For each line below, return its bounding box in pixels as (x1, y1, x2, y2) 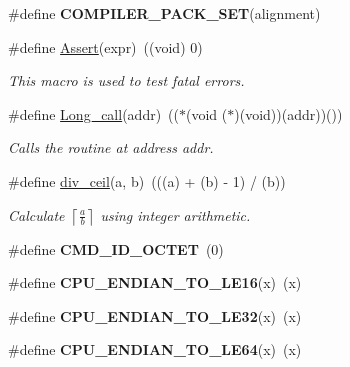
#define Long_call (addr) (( (8, 103, 179, 124)
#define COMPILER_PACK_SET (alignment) (8, 3, 321, 23)
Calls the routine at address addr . (8, 137, 214, 158)
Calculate (8, 204, 65, 225)
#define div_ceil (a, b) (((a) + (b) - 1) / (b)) (8, 170, 286, 191)
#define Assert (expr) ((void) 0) (8, 36, 203, 57)
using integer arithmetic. (100, 204, 251, 225)
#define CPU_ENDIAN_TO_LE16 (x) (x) (8, 272, 302, 293)
